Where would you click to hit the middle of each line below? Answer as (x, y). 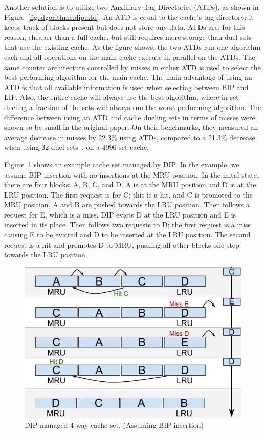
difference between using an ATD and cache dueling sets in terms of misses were (130, 117)
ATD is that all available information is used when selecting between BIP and (126, 87)
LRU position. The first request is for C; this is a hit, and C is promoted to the (129, 194)
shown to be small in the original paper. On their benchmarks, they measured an (131, 127)
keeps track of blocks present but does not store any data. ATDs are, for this (125, 27)
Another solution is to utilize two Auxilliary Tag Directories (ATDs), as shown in (131, 7)
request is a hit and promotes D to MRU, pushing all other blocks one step (122, 244)
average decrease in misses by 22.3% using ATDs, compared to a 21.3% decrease (130, 137)
